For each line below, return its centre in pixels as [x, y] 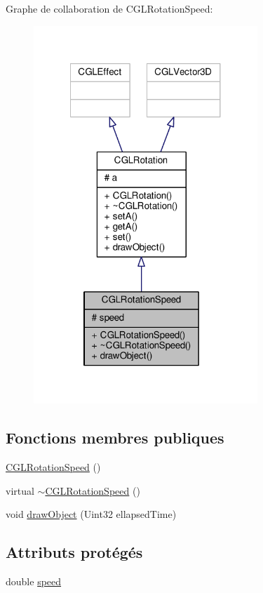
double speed [34, 581]
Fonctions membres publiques [115, 438]
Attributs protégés [74, 552]
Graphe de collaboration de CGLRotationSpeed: [109, 8]
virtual [20, 490]
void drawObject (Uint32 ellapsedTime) [91, 514]
